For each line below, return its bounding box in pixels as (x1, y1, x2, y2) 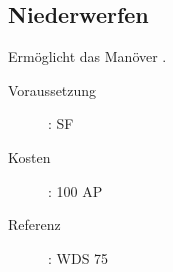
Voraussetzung (8, 79, 97, 100)
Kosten (8, 146, 51, 167)
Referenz (8, 214, 61, 235)
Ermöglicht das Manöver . (8, 46, 167, 67)
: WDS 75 (48, 247, 109, 268)
